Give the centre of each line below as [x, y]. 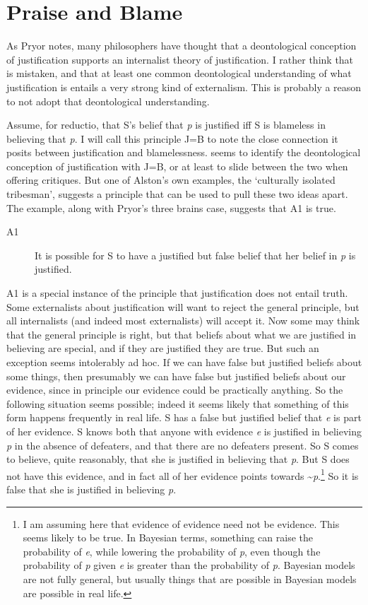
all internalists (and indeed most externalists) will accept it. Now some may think [183, 321]
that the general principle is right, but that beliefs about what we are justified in [182, 334]
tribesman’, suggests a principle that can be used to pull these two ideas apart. [177, 194]
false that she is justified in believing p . [91, 489]
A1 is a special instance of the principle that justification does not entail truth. [177, 293]
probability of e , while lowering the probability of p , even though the [172, 551]
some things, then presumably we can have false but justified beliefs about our [176, 376]
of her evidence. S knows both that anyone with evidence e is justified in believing [184, 431]
